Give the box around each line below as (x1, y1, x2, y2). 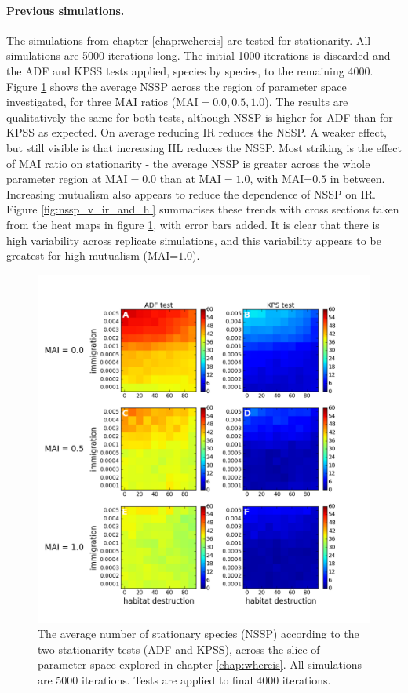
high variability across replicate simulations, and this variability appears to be (6, 232, 381, 248)
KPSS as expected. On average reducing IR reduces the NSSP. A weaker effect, (6, 124, 388, 140)
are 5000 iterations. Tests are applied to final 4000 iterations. (38, 672, 331, 688)
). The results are (264, 93, 348, 110)
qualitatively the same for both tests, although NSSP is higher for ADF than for (6, 108, 393, 125)
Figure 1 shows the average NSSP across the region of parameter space (6, 78, 347, 94)
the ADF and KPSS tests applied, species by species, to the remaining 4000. (6, 62, 373, 78)
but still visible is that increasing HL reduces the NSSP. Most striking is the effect (6, 139, 402, 155)
